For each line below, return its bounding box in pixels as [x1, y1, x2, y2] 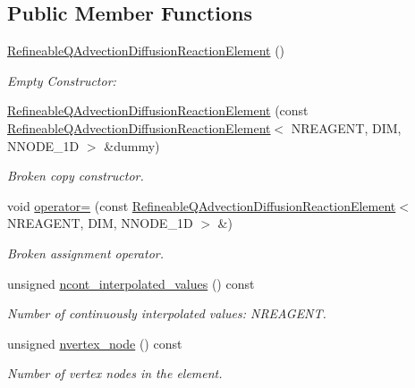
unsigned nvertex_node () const [7, 333, 182, 352]
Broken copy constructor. [7, 166, 144, 185]
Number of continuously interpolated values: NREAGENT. [7, 304, 326, 323]
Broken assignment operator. [7, 243, 164, 262]
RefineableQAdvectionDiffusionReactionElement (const [7, 101, 309, 120]
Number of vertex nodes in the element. [7, 364, 223, 383]
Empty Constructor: [7, 71, 116, 89]
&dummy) [104, 136, 160, 155]
